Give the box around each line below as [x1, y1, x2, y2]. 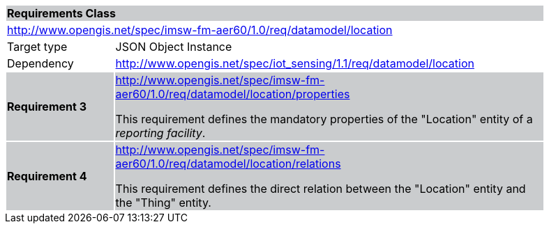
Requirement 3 [7, 100, 87, 113]
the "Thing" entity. [115, 196, 211, 210]
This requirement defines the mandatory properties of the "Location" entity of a [115, 112, 533, 126]
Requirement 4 [7, 169, 87, 183]
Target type [7, 40, 68, 54]
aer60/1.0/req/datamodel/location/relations [115, 157, 341, 171]
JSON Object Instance [115, 40, 232, 54]
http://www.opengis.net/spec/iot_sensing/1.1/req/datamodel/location [115, 56, 474, 70]
